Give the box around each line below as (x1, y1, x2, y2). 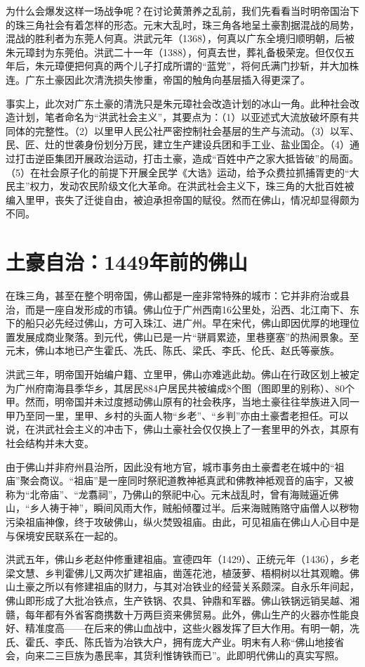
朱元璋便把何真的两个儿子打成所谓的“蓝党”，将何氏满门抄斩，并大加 (34, 58, 350, 73)
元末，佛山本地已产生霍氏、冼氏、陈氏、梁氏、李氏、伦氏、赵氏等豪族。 (6, 343, 340, 358)
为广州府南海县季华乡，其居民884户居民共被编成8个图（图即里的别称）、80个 (6, 380, 354, 395)
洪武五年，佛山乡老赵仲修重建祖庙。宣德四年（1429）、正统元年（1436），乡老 (6, 552, 359, 566)
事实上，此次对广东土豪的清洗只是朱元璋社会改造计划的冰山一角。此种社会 (6, 96, 350, 110)
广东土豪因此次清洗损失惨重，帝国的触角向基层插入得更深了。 (25, 72, 310, 86)
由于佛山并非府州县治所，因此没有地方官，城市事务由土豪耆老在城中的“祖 (6, 459, 345, 474)
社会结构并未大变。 (6, 435, 94, 450)
